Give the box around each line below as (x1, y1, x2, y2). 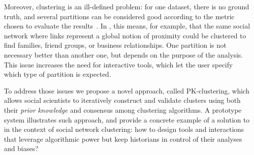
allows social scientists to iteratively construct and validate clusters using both (4, 95, 241, 105)
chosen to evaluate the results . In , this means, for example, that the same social (4, 21, 250, 31)
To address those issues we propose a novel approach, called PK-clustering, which (4, 85, 250, 95)
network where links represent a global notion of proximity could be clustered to (4, 30, 246, 40)
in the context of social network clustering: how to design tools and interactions (4, 124, 244, 134)
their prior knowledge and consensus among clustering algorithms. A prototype (4, 104, 242, 115)
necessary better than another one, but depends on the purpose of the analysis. (4, 49, 243, 60)
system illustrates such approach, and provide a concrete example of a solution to (4, 114, 250, 124)
